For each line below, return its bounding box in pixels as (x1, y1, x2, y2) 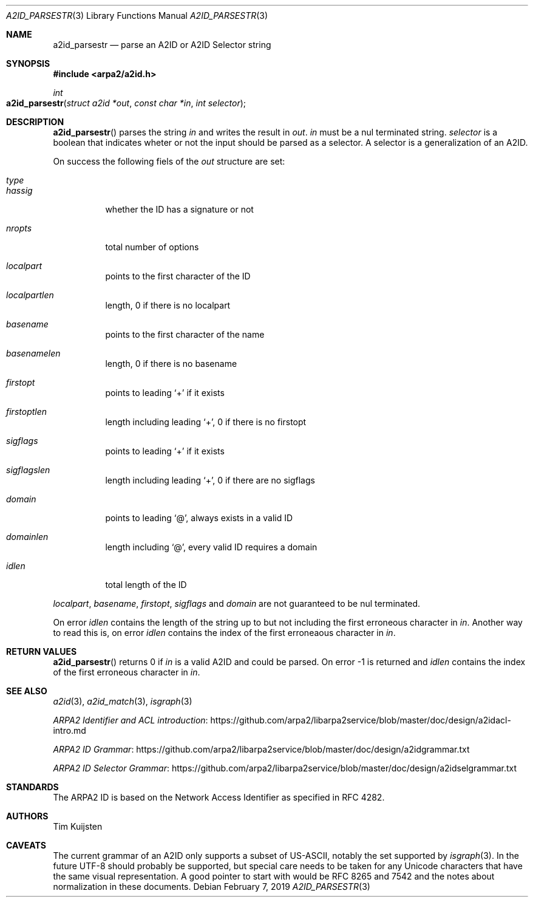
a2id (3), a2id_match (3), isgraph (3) (53, 696, 192, 706)
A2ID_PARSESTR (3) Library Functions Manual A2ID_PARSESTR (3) (6, 10, 268, 21)
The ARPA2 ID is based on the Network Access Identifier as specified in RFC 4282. (53, 792, 385, 802)
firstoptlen (6, 406, 47, 417)
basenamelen (6, 348, 61, 358)
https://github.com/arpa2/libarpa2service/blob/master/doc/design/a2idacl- (210, 715, 511, 725)
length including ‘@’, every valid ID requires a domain (105, 542, 317, 552)
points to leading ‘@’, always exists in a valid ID (105, 513, 293, 523)
